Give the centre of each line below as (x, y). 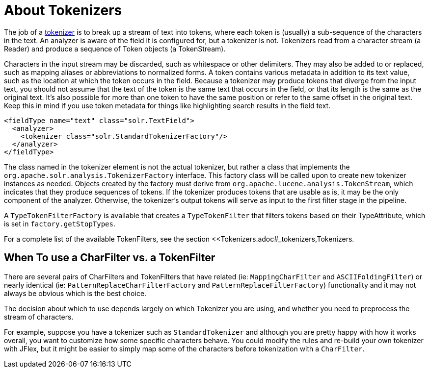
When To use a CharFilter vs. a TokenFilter (110, 258)
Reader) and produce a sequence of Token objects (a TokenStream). (115, 49)
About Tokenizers (63, 10)
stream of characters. (39, 317)
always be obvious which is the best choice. (75, 293)
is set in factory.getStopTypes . (60, 223)
